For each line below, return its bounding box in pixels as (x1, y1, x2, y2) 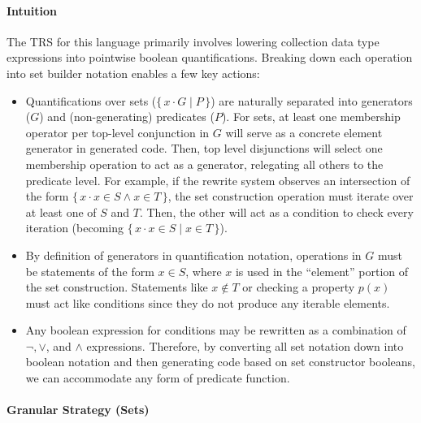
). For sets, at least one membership (221, 108, 401, 125)
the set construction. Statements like (25, 278, 208, 296)
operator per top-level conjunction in (25, 123, 210, 140)
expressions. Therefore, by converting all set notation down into (86, 337, 404, 354)
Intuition (7, 2, 57, 19)
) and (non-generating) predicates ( (39, 108, 215, 125)
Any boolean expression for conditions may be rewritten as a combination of (25, 322, 406, 339)
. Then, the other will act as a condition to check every (139, 203, 414, 220)
